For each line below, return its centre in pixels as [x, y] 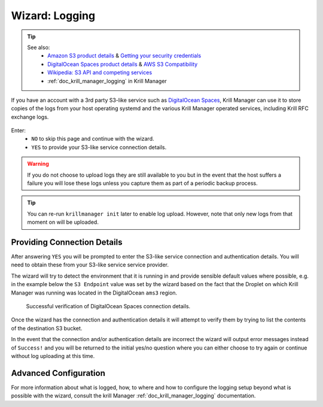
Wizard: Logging [53, 16]
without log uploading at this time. [53, 356]
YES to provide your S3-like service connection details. [99, 147]
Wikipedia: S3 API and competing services [100, 72]
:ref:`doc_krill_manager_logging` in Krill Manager [107, 81]
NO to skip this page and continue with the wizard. [93, 139]
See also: [39, 47]
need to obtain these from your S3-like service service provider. [90, 265]
